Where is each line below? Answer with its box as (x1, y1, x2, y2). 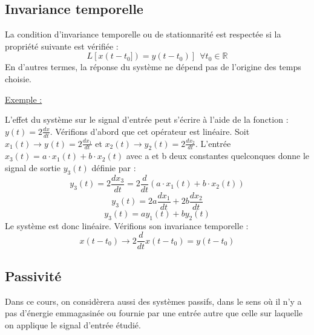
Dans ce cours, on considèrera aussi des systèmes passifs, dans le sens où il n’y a (5, 294, 302, 307)
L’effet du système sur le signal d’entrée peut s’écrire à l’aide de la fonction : (5, 113, 289, 126)
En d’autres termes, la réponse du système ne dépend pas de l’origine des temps (5, 60, 301, 73)
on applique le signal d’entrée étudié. (5, 318, 141, 331)
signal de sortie (5, 161, 61, 174)
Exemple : (5, 93, 42, 105)
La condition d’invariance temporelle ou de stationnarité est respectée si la (5, 28, 281, 41)
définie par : (91, 161, 136, 174)
